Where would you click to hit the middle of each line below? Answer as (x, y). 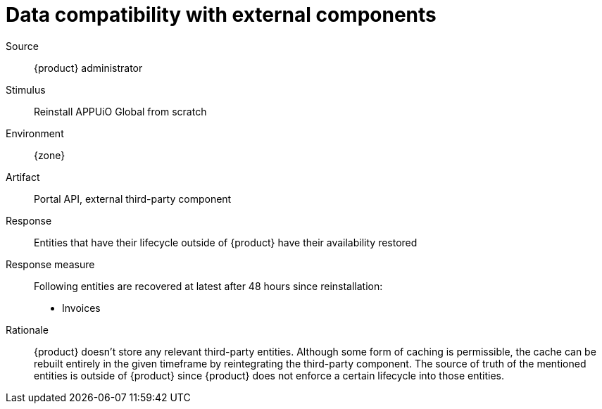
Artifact (23, 177)
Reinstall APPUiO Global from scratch (120, 111)
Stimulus (26, 89)
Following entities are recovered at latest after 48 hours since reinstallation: (208, 286)
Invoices (81, 308)
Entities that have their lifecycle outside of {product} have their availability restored (226, 242)
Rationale (27, 329)
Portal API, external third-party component (133, 199)
